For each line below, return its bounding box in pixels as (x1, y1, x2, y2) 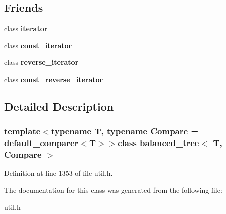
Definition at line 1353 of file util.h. (4, 168, 113, 178)
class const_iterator (4, 40, 72, 50)
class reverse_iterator (4, 57, 79, 67)
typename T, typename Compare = (51, 125, 199, 137)
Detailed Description (4, 98, 114, 114)
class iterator (4, 23, 48, 34)
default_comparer (4, 136, 79, 149)
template (4, 125, 41, 137)
